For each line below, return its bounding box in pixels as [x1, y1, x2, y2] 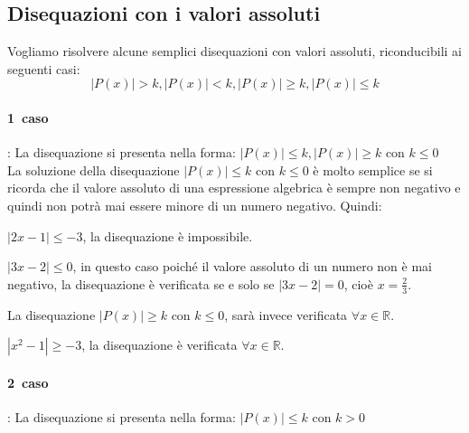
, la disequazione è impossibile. [82, 226, 253, 245]
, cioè [343, 274, 373, 293]
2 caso [7, 372, 49, 391]
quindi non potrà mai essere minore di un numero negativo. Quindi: [7, 195, 382, 214]
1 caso [7, 108, 49, 127]
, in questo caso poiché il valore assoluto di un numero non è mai [72, 257, 432, 276]
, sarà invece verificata [224, 305, 348, 324]
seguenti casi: [7, 59, 80, 78]
